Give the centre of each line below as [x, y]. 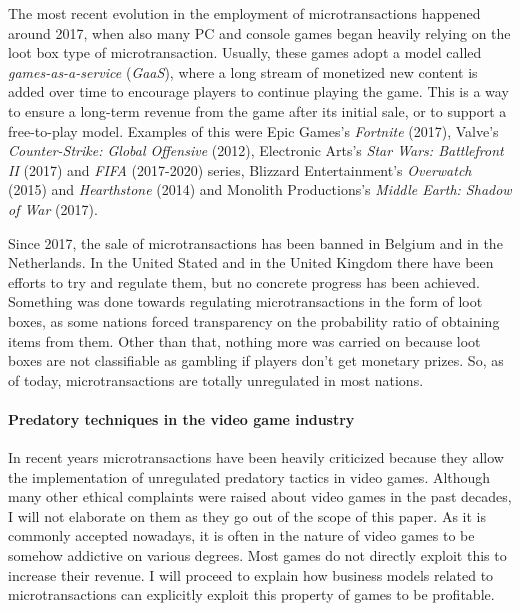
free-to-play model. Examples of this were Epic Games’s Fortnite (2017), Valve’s [253, 130]
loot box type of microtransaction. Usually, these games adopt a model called [245, 52]
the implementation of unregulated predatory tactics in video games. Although [249, 476]
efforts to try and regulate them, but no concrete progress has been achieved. [244, 281]
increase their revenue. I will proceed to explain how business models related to [251, 574]
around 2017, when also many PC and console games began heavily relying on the [259, 32]
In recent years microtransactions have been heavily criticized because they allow [256, 457]
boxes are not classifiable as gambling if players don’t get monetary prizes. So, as [256, 360]
